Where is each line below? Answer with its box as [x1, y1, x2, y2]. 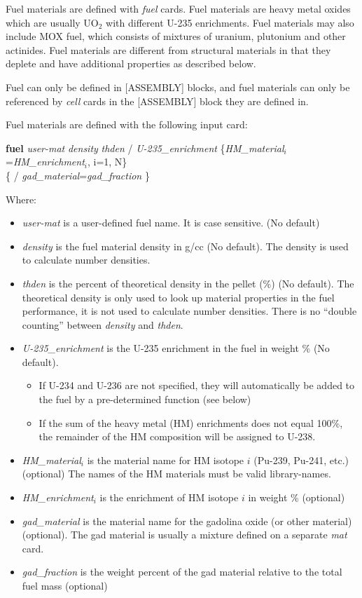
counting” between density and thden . [22, 317, 183, 332]
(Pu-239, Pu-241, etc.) [253, 452, 349, 467]
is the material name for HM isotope [87, 452, 244, 467]
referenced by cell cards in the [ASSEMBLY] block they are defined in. [6, 93, 309, 108]
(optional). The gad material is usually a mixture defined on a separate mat [22, 527, 347, 542]
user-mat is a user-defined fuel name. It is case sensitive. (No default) [22, 215, 320, 230]
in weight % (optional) [248, 490, 345, 505]
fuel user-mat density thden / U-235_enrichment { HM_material [6, 140, 284, 155]
